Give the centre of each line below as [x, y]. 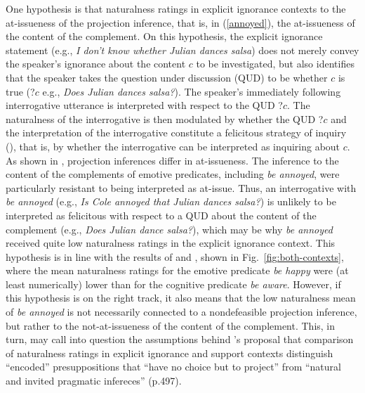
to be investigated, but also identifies [275, 64]
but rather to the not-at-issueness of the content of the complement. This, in [171, 325]
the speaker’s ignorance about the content [96, 64]
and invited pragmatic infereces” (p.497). [94, 381]
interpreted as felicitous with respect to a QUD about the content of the [161, 215]
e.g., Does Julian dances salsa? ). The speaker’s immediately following [192, 91]
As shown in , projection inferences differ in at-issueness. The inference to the [172, 160]
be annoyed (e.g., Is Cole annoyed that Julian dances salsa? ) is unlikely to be [171, 201]
